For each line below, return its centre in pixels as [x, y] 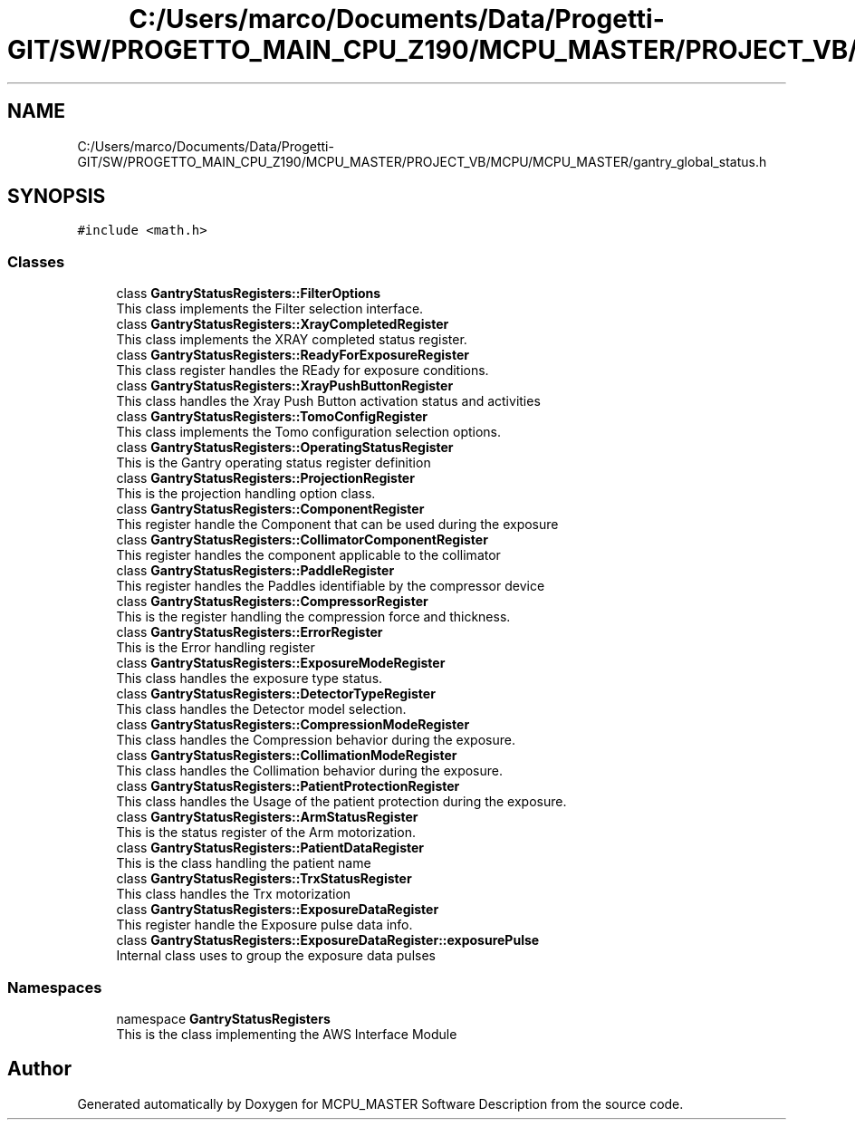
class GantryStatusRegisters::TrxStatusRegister [264, 879]
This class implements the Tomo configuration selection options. [309, 432]
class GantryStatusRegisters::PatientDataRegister [270, 848]
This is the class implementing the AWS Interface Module [287, 1034]
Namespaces [55, 987]
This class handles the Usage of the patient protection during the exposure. [341, 802]
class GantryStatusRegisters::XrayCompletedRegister [283, 324]
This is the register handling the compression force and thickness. [313, 617]
